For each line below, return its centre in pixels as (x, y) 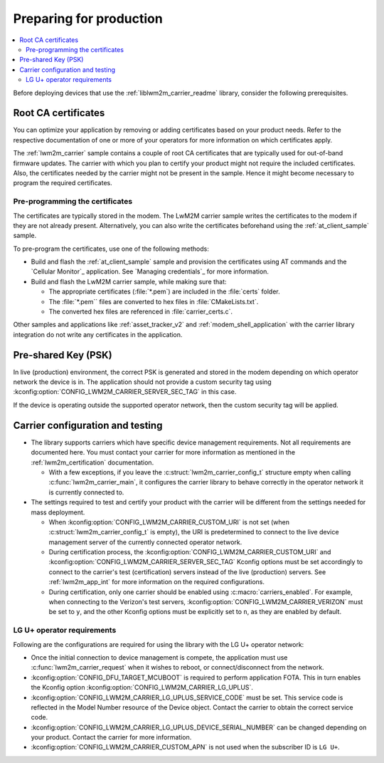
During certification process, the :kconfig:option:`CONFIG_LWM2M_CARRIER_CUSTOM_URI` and (190, 552)
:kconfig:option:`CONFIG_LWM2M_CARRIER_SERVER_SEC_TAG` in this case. (125, 392)
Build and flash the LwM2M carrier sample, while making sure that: (129, 281)
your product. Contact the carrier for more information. (111, 737)
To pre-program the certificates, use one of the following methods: (111, 249)
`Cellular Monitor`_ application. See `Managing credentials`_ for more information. (150, 271)
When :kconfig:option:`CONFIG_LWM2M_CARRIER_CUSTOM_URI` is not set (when (169, 522)
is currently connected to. (86, 492)
